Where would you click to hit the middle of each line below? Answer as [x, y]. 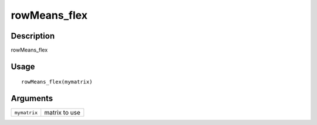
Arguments [32, 98]
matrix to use [62, 113]
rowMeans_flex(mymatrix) [57, 82]
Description [33, 36]
